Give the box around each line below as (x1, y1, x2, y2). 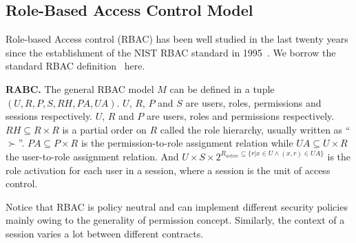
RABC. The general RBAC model (6, 81, 154, 96)
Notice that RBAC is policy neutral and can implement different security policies (6, 199, 348, 213)
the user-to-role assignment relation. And (6, 149, 179, 163)
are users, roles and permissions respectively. (147, 109, 335, 123)
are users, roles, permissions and (185, 95, 322, 109)
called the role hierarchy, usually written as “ (160, 122, 350, 136)
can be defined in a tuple (169, 81, 275, 96)
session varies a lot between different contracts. (6, 226, 204, 240)
